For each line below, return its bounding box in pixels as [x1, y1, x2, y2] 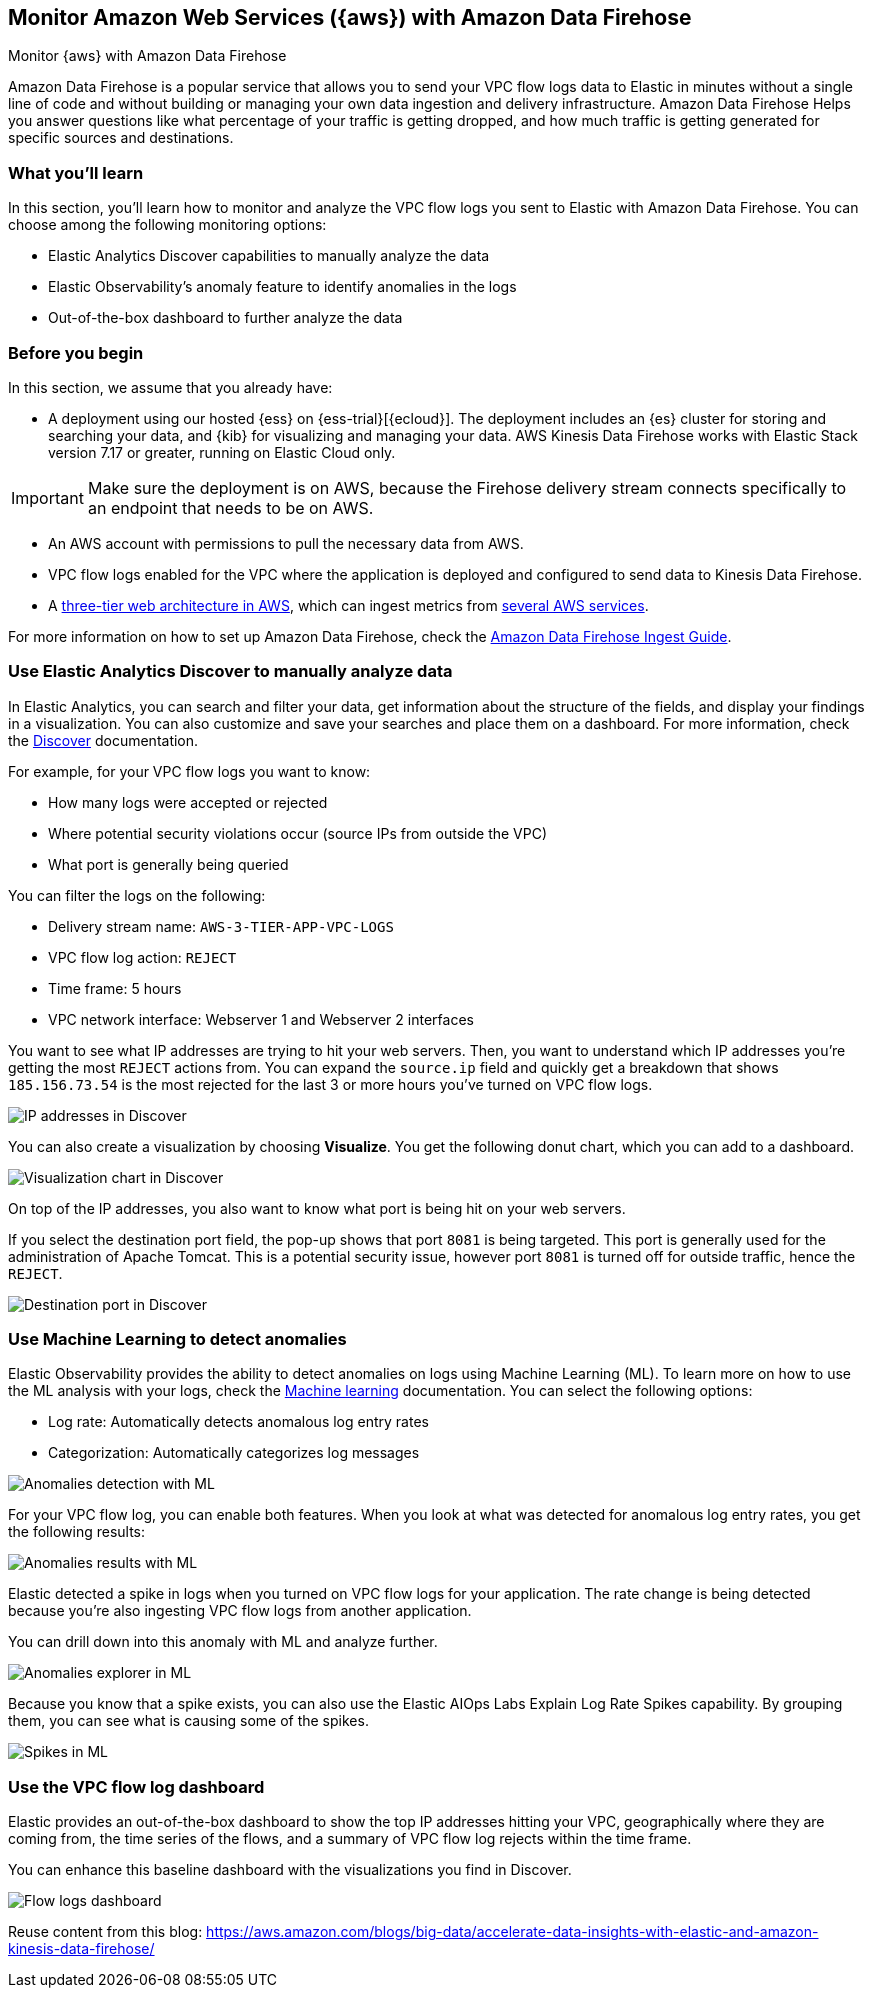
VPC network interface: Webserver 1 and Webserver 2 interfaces [48, 1010, 474, 1028]
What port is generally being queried [48, 855, 289, 873]
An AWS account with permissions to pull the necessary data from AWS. [48, 534, 524, 552]
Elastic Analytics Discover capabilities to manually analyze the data [48, 247, 490, 265]
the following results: [8, 1523, 146, 1541]
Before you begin [8, 342, 144, 363]
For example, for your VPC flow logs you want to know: [8, 762, 371, 780]
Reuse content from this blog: [8, 1923, 203, 1941]
